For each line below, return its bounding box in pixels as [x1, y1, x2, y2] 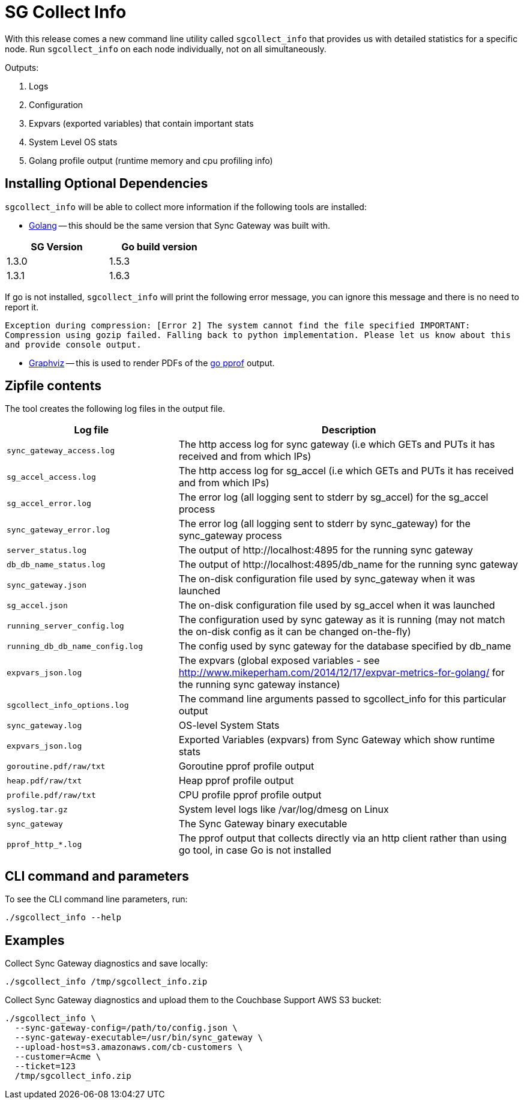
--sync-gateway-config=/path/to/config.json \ [14, 1023, 238, 1033]
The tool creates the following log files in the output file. [5, 403, 225, 414]
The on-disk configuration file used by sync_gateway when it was [178, 573, 475, 585]
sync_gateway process [178, 529, 282, 542]
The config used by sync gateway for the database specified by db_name [178, 640, 511, 653]
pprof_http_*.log [7, 839, 82, 849]
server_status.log [7, 545, 87, 555]
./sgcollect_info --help [5, 912, 121, 923]
